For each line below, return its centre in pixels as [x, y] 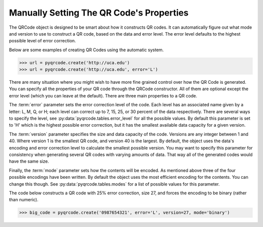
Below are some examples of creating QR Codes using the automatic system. [86, 50]
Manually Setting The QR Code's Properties [99, 13]
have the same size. [29, 161]
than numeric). [24, 200]
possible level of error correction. [43, 41]
